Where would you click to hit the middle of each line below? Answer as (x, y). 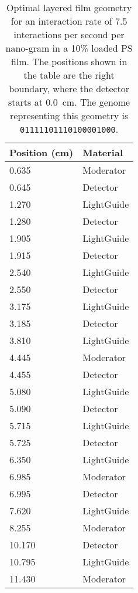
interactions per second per (69, 34)
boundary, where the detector (69, 88)
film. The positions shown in (69, 61)
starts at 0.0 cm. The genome (69, 102)
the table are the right (69, 75)
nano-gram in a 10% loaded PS (69, 48)
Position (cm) (42, 152)
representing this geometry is (69, 115)
